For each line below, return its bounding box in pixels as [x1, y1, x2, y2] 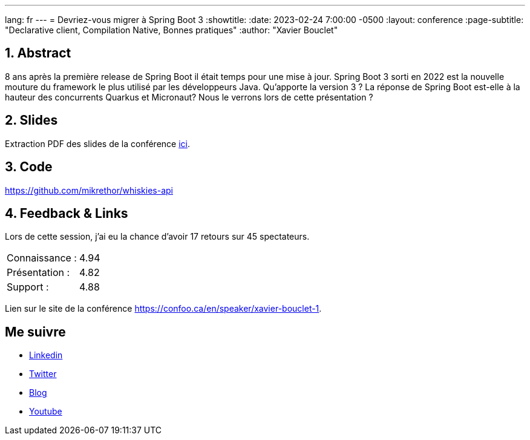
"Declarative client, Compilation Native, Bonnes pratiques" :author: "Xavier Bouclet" [5, 25, 338, 35]
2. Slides [5, 113, 58, 128]
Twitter [29, 369, 57, 379]
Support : [7, 281, 49, 294]
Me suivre [5, 324, 66, 340]
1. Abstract [5, 45, 71, 61]
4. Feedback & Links [5, 205, 128, 221]
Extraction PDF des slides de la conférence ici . [5, 138, 191, 149]
